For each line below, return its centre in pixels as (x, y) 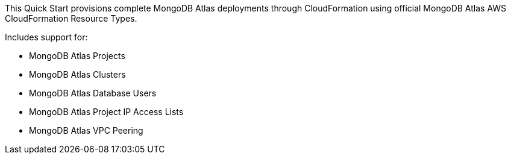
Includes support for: (46, 37)
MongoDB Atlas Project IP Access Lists (106, 112)
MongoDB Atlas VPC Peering (86, 130)
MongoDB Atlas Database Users (93, 93)
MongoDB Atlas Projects (77, 56)
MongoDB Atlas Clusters (77, 74)
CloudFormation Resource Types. (71, 18)
